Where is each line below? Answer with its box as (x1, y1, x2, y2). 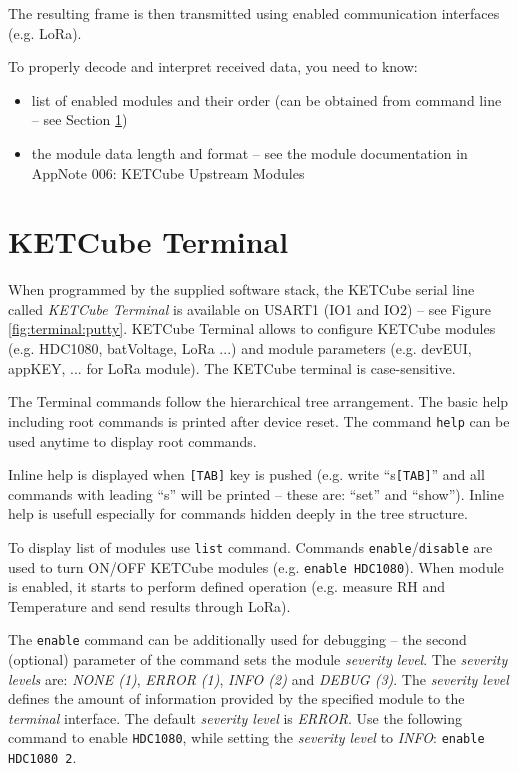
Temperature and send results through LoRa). (8, 595, 291, 616)
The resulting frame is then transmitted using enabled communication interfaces (8, 3, 500, 23)
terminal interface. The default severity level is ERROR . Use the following (8, 707, 463, 728)
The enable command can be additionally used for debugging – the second (8, 629, 467, 650)
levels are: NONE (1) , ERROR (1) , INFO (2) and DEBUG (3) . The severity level (8, 668, 509, 689)
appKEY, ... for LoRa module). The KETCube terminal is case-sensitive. (8, 357, 456, 378)
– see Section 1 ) (31, 109, 128, 130)
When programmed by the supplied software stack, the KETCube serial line (8, 279, 475, 300)
